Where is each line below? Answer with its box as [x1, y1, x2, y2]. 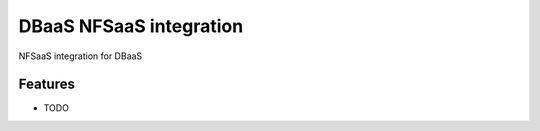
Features [18, 76, 75, 93]
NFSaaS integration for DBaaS [18, 50, 143, 62]
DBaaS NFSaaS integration [18, 15, 244, 37]
